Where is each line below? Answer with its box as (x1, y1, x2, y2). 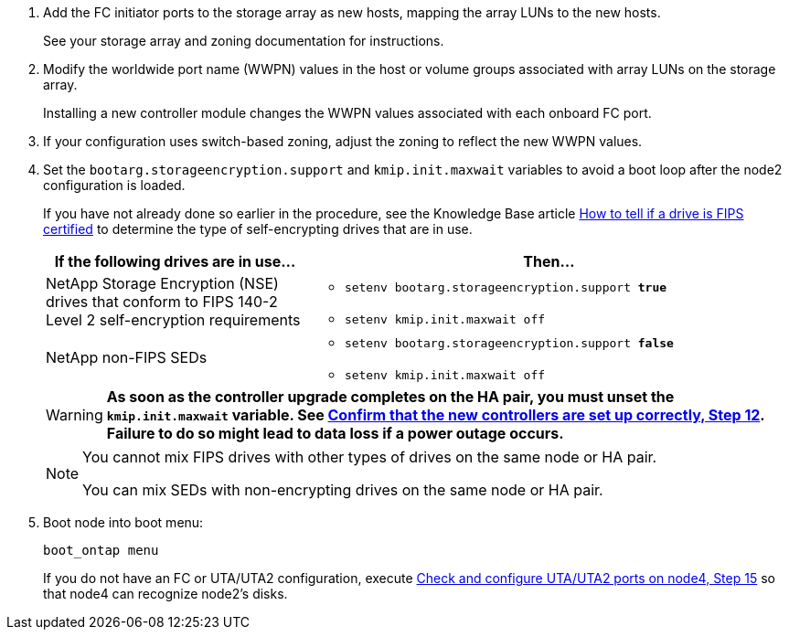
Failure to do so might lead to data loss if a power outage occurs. (106, 424, 564, 442)
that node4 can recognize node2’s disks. (43, 586, 288, 601)
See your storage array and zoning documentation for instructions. (43, 33, 444, 48)
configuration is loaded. (43, 177, 186, 193)
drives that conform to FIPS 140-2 (46, 292, 278, 311)
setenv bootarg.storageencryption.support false (344, 336, 674, 350)
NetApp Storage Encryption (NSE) (46, 274, 279, 292)
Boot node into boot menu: (43, 515, 204, 530)
